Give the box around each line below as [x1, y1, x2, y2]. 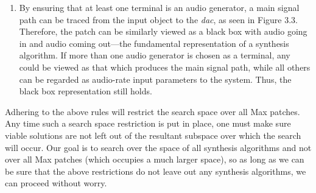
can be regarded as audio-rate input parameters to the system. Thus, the [19, 72, 292, 85]
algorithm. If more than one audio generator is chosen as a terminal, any [19, 49, 290, 61]
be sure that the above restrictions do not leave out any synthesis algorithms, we [5, 164, 306, 177]
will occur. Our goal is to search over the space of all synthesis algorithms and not [5, 141, 312, 153]
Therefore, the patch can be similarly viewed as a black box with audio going [19, 25, 307, 38]
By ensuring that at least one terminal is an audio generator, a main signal [19, 1, 300, 13]
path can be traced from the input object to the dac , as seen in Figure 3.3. [19, 13, 298, 26]
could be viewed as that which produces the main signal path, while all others [19, 60, 311, 73]
